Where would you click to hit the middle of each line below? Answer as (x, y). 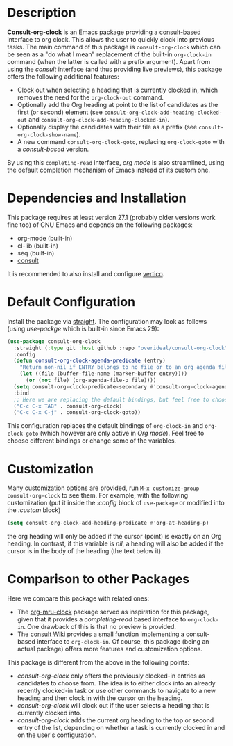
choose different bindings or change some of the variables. (92, 441)
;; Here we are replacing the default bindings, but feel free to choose (122, 399)
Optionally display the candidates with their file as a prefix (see (107, 127)
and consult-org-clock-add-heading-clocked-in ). (99, 119)
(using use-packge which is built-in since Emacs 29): (83, 328)
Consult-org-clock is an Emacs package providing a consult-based (104, 32)
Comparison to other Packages (98, 579)
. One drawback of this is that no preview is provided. (100, 627)
